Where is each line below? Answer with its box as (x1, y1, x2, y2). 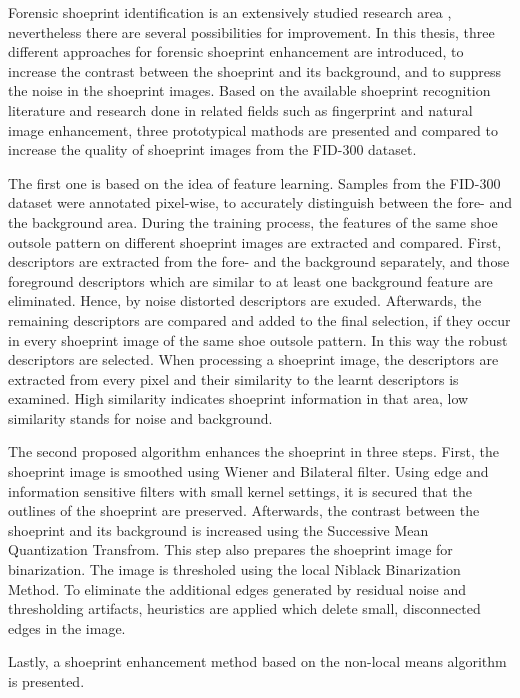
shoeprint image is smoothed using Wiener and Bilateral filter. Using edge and (8, 461, 489, 482)
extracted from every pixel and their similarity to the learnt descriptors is (8, 368, 459, 389)
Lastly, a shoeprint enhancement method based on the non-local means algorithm (8, 651, 507, 672)
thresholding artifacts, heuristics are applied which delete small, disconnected (8, 598, 481, 619)
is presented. (8, 671, 85, 691)
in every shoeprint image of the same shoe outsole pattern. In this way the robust (8, 329, 508, 350)
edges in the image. (8, 617, 126, 638)
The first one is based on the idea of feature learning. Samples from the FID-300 (8, 172, 501, 193)
